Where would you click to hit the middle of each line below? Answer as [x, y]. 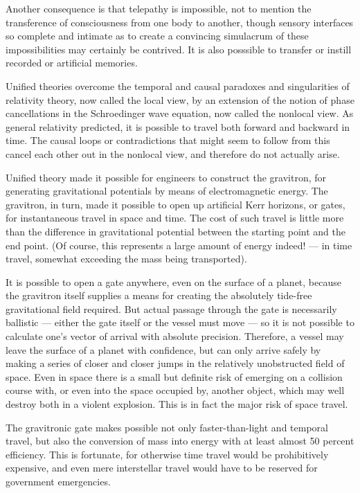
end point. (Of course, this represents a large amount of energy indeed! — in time [179, 245]
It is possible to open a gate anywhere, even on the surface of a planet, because [173, 281]
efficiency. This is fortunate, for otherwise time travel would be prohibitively [167, 454]
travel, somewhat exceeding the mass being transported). [126, 259]
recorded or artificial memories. [72, 63]
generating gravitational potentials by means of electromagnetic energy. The [167, 191]
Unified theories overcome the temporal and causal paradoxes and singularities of [178, 86]
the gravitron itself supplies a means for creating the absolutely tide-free [159, 295]
